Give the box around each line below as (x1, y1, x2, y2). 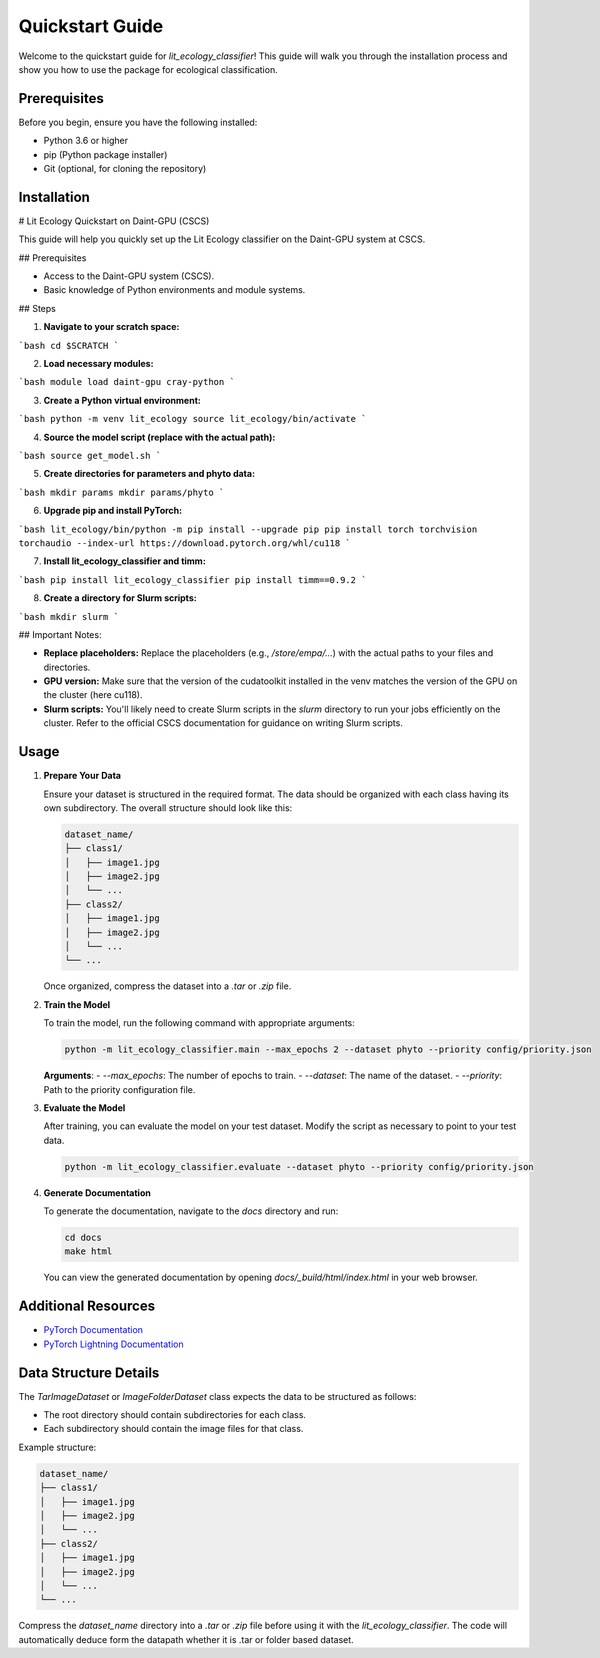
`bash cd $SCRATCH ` (18, 340, 120, 351)
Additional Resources (18, 1298, 155, 1315)
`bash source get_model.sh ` (18, 450, 162, 461)
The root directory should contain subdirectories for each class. (43, 1409, 307, 1421)
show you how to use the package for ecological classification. (18, 63, 279, 75)
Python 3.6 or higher (43, 135, 129, 147)
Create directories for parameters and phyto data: (43, 468, 255, 480)
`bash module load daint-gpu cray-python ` (18, 376, 235, 388)
